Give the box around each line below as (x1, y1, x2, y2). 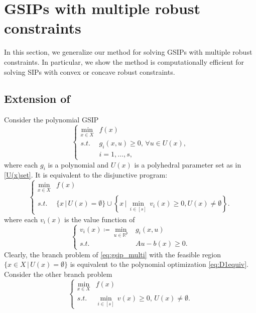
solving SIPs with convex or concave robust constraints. (4, 66, 175, 77)
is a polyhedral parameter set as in (134, 159, 241, 170)
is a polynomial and (48, 159, 109, 170)
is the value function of (64, 214, 135, 224)
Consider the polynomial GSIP (4, 114, 99, 125)
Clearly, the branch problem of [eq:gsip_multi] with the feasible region (4, 249, 221, 259)
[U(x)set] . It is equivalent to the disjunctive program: (4, 170, 168, 180)
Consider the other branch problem (4, 268, 112, 279)
